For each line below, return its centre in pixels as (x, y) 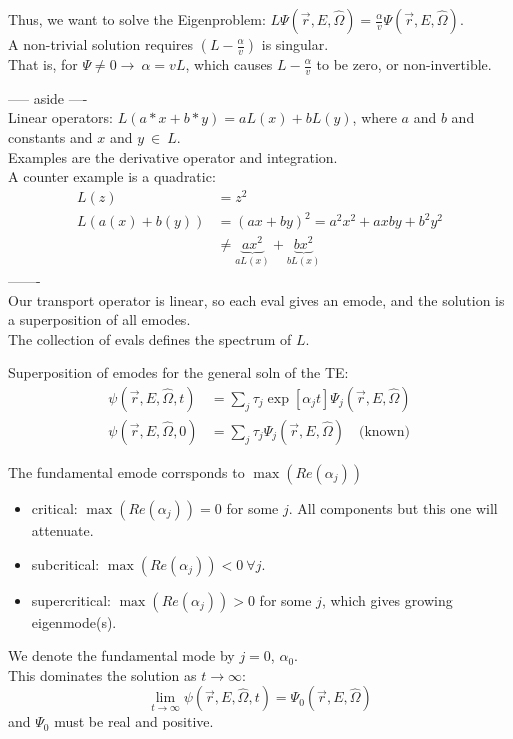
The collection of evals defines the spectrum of (150, 338)
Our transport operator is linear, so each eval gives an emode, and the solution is (256, 299)
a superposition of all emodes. (99, 319)
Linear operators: (61, 117)
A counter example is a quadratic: (112, 176)
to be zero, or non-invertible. (404, 64)
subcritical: (65, 563)
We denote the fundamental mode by (121, 655)
